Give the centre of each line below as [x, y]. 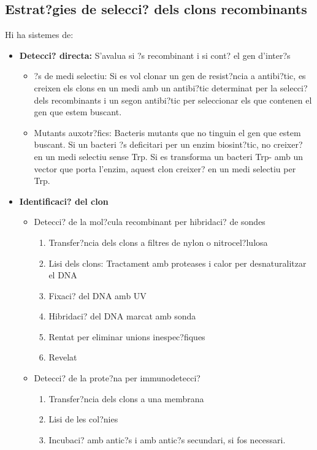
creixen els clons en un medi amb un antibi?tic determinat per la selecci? [171, 87]
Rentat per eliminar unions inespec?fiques [127, 336]
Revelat [63, 357]
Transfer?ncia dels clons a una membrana [126, 398]
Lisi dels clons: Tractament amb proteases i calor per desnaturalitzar [178, 263]
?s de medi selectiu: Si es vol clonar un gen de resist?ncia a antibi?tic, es [170, 76]
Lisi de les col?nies [83, 419]
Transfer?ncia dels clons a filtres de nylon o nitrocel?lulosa [158, 242]
